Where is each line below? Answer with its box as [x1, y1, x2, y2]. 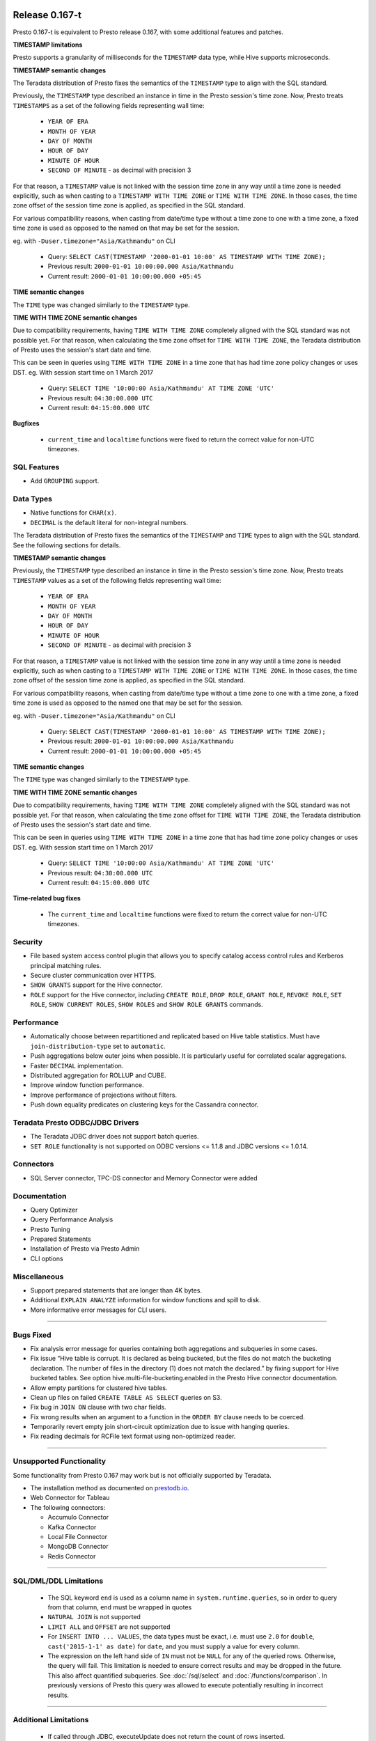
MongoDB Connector [47, 1543, 109, 1551]
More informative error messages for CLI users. [30, 1306, 167, 1314]
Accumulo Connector [47, 1513, 109, 1522]
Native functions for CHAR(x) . [30, 508, 117, 517]
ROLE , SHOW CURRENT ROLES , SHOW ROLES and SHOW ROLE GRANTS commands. [30, 1000, 264, 1009]
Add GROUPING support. [30, 477, 100, 485]
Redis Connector [47, 1552, 96, 1560]
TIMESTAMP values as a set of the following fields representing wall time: [13, 576, 221, 584]
